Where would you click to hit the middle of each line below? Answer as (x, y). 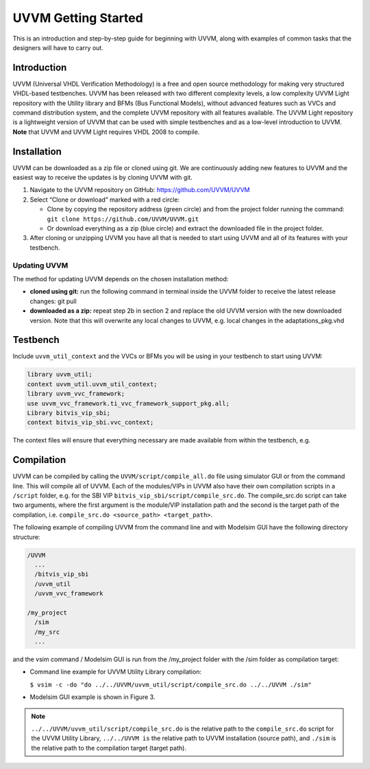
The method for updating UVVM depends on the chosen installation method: (121, 279)
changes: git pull (53, 301)
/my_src (47, 632)
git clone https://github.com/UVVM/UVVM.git (123, 219)
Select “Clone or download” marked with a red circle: (105, 200)
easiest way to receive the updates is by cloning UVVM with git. (103, 178)
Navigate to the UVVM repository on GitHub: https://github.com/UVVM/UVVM (140, 190)
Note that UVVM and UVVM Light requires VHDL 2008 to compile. (106, 132)
